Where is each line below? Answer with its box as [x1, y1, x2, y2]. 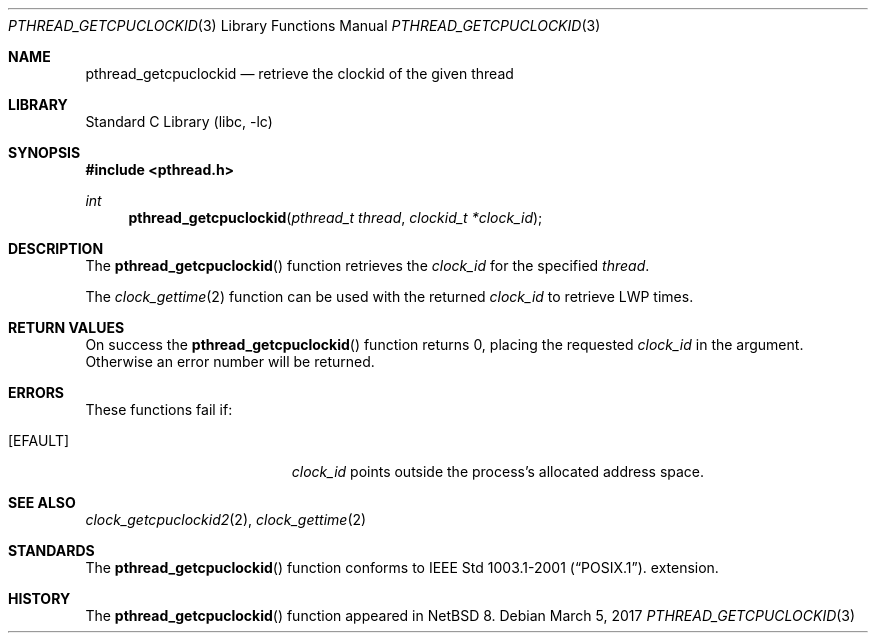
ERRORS [8, 384, 65, 401]
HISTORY [8, 590, 71, 607]
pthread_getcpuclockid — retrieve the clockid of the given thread [85, 65, 514, 82]
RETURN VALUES [8, 319, 125, 336]
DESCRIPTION [8, 240, 104, 257]
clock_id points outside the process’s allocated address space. [291, 463, 705, 480]
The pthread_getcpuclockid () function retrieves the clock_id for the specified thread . [85, 257, 650, 274]
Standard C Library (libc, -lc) [85, 113, 273, 130]
